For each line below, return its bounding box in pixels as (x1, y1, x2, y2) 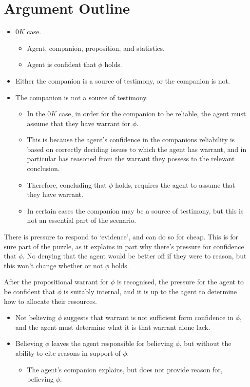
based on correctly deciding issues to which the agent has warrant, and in (27, 144, 247, 154)
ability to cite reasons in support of (15, 347, 121, 358)
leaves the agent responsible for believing (51, 338, 173, 348)
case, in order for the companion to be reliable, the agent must (58, 108, 246, 119)
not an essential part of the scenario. (27, 215, 136, 225)
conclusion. (27, 163, 60, 173)
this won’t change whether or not (4, 260, 103, 270)
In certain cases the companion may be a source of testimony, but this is (27, 205, 244, 215)
